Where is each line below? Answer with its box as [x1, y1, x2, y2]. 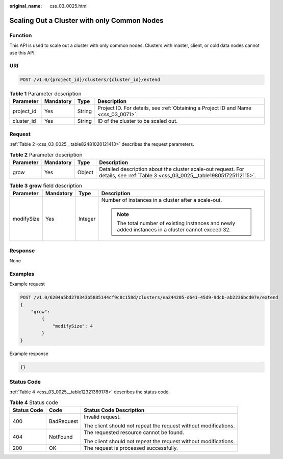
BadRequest [48, 418, 79, 425]
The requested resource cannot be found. [84, 429, 185, 436]
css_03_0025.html [49, 3, 88, 9]
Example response [9, 350, 48, 357]
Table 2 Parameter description [9, 151, 83, 158]
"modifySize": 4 [52, 323, 93, 329]
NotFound [48, 434, 73, 441]
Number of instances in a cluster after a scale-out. [101, 197, 222, 204]
